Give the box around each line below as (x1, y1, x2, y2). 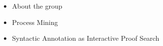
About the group (12, 1, 62, 11)
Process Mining (12, 17, 58, 27)
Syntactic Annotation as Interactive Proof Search (12, 33, 160, 43)
